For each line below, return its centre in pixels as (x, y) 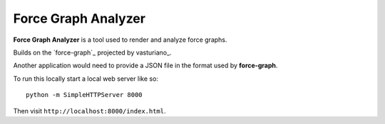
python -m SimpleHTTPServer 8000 (84, 95)
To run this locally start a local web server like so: (86, 79)
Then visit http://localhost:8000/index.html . (90, 111)
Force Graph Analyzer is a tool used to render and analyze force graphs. (120, 40)
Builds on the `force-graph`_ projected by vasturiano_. (92, 52)
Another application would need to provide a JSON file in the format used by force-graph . (145, 66)
